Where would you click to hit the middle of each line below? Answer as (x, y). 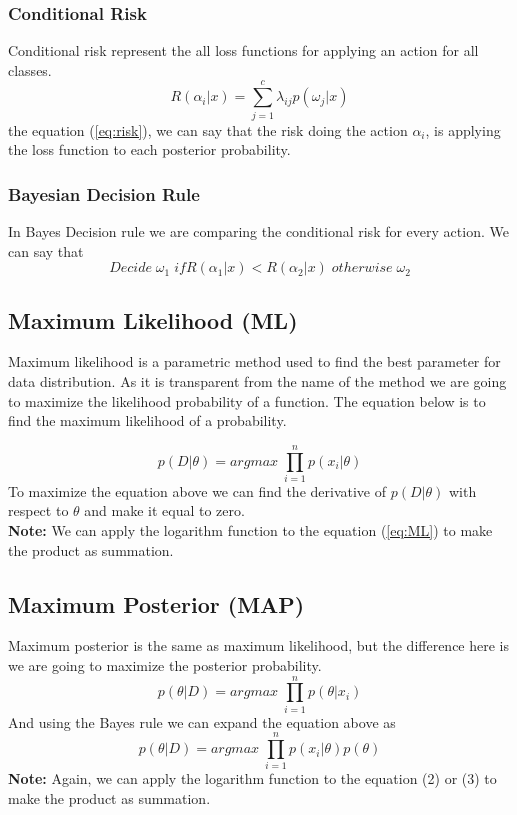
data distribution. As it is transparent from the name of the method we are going (257, 380)
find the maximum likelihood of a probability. (147, 420)
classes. (30, 69)
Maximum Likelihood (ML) (153, 319)
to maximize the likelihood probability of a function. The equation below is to (247, 400)
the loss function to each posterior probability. (149, 149)
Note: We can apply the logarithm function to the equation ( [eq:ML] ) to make (250, 530)
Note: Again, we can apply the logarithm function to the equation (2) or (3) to (252, 778)
